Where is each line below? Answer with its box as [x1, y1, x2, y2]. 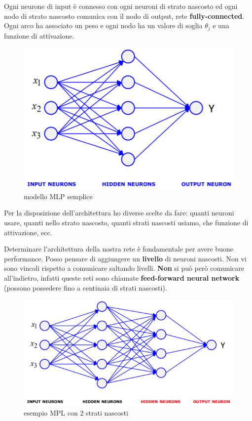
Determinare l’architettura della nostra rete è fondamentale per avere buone [4, 244, 233, 254]
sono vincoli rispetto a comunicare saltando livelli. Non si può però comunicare [4, 263, 245, 273]
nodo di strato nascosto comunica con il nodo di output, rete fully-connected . [4, 10, 245, 21]
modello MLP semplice [24, 191, 93, 201]
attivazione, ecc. [4, 227, 52, 237]
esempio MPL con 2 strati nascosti [24, 407, 128, 418]
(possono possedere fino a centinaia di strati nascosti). [4, 282, 167, 293]
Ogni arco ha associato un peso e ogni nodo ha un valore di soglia [4, 20, 203, 31]
